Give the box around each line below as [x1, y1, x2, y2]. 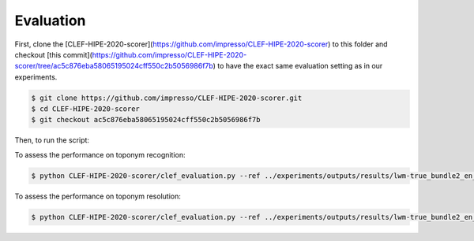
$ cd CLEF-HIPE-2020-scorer [31, 105, 140, 113]
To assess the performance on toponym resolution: [14, 191, 181, 201]
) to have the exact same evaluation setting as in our [213, 61, 383, 71]
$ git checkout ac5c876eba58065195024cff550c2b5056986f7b [31, 115, 261, 124]
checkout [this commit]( [14, 50, 92, 59]
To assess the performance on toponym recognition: [14, 150, 186, 159]
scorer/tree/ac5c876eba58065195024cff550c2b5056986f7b [14, 61, 213, 71]
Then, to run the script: [14, 135, 90, 145]
